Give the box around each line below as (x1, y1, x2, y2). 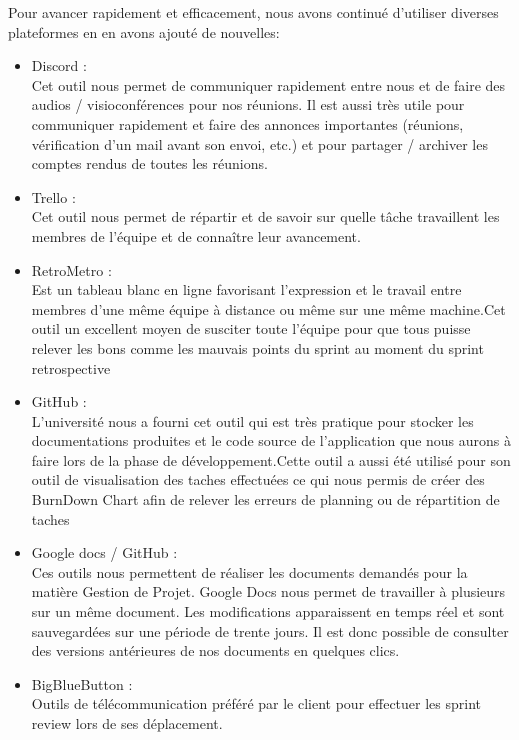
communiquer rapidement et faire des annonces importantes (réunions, (31, 113, 464, 134)
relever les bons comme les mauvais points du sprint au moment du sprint (31, 337, 484, 358)
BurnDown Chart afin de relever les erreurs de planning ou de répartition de (31, 489, 500, 510)
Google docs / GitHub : (31, 542, 178, 563)
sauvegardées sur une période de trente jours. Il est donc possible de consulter (31, 620, 509, 641)
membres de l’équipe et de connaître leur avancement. (31, 225, 361, 246)
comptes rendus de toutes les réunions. (31, 153, 268, 174)
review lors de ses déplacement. (31, 713, 223, 733)
